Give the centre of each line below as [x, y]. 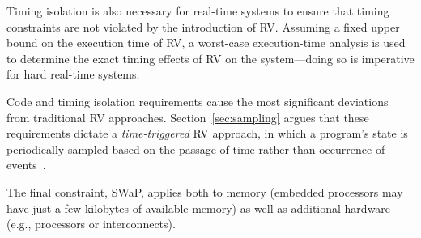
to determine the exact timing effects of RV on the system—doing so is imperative [210, 58]
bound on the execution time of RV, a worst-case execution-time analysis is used [206, 42]
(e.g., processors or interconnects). [91, 224]
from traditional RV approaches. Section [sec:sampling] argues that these [188, 117]
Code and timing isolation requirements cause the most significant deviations [198, 101]
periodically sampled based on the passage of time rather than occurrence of [196, 149]
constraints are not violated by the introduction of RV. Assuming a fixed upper [203, 26]
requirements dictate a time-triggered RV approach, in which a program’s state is [207, 133]
